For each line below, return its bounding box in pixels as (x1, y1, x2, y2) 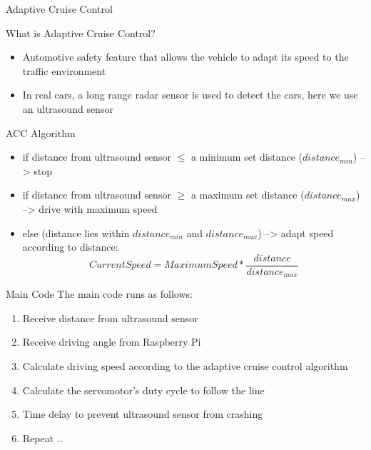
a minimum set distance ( (190, 149, 303, 164)
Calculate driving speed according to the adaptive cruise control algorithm (22, 359, 348, 374)
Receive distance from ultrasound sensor (22, 310, 198, 325)
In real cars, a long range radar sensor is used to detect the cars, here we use (22, 87, 358, 102)
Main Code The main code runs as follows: (6, 286, 193, 301)
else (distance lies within (22, 225, 130, 240)
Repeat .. (22, 430, 63, 445)
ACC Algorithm (6, 125, 76, 140)
